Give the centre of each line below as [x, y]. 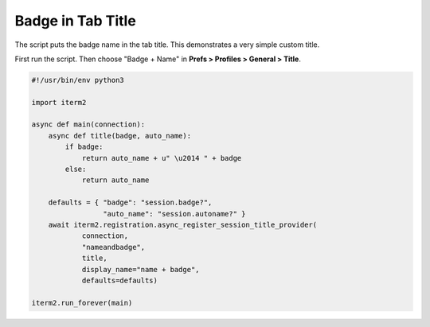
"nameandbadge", [113, 247]
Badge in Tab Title [76, 21]
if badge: [84, 147]
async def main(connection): [88, 125]
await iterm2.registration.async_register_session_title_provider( [183, 225]
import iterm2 [59, 102]
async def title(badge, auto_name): [119, 136]
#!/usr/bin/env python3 [78, 80]
